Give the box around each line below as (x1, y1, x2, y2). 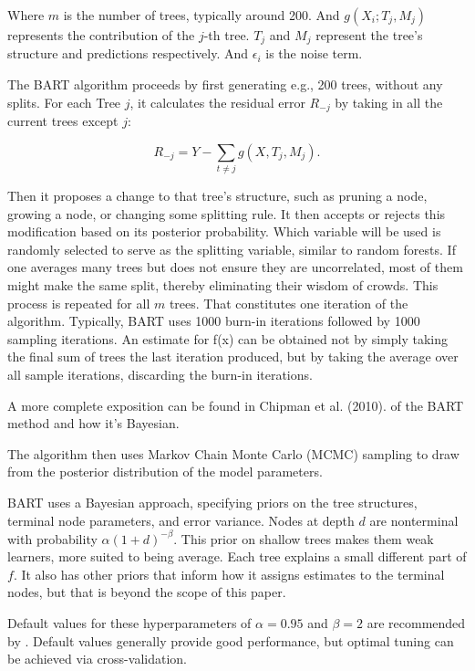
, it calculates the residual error (129, 92, 305, 111)
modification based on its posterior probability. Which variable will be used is (7, 222, 441, 241)
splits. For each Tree (7, 92, 121, 111)
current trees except (7, 111, 119, 131)
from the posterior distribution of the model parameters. (7, 462, 323, 481)
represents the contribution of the (7, 26, 195, 44)
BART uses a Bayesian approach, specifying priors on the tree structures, (7, 492, 418, 511)
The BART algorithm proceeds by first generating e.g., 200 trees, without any (7, 75, 443, 94)
